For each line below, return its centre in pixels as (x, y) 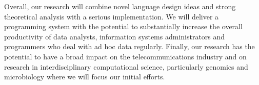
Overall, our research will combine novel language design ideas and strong (120, 6)
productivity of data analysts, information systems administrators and (115, 36)
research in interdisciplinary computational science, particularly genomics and (126, 66)
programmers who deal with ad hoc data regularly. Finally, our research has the (129, 46)
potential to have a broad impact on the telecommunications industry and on (125, 56)
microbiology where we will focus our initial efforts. (85, 77)
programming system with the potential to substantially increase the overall (123, 26)
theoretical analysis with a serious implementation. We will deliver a (112, 16)
